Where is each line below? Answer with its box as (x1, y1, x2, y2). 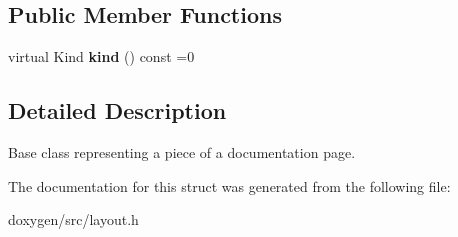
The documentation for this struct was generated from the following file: (8, 175, 451, 196)
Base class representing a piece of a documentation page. (8, 142, 356, 162)
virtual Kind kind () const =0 (8, 46, 195, 67)
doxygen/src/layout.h (8, 209, 139, 230)
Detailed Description (8, 95, 227, 126)
